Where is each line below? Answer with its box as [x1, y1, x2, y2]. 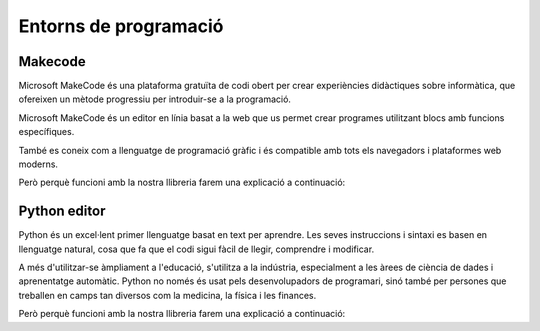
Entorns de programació [18, 15, 224, 37]
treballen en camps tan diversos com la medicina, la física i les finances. [18, 289, 317, 301]
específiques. [18, 126, 75, 138]
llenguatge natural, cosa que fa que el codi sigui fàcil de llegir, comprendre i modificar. [18, 243, 375, 255]
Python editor [18, 203, 106, 220]
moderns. [18, 158, 59, 170]
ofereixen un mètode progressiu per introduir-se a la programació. [18, 93, 292, 105]
